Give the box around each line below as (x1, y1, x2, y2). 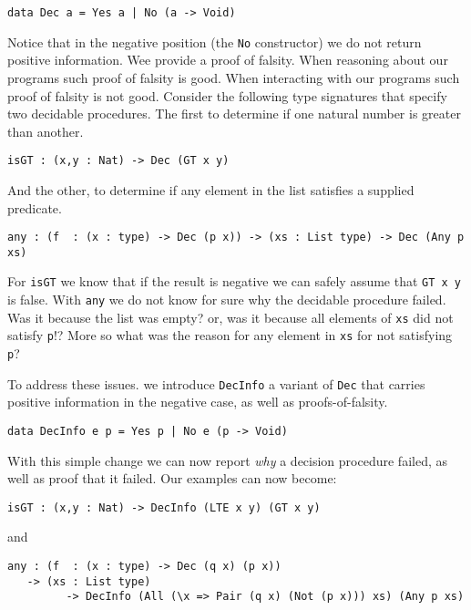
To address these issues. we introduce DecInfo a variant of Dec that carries (7, 374, 425, 393)
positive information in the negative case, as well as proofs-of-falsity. (7, 392, 388, 411)
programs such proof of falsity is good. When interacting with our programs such (7, 67, 460, 87)
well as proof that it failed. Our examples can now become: (7, 469, 337, 488)
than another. (7, 121, 84, 140)
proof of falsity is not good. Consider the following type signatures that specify (7, 86, 447, 105)
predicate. (7, 198, 62, 217)
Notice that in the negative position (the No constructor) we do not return (7, 32, 422, 51)
